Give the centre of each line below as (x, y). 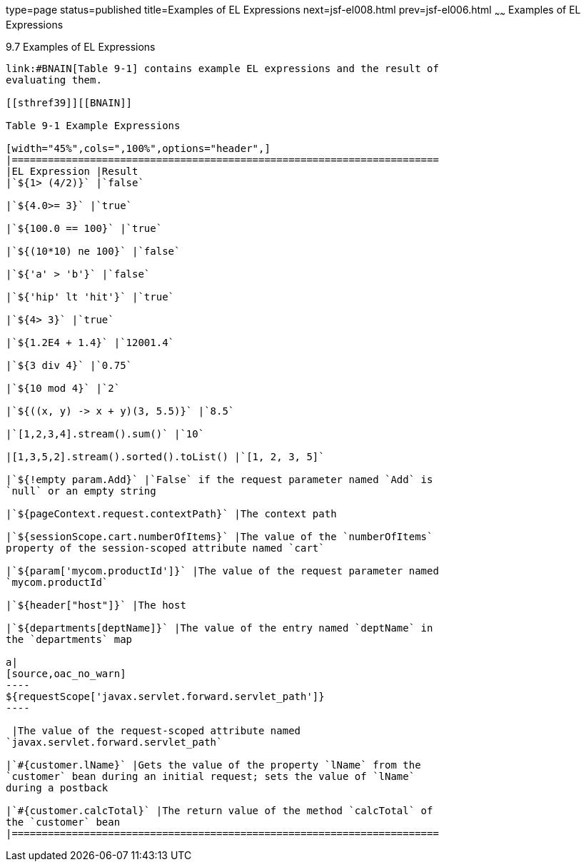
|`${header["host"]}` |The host (96, 605)
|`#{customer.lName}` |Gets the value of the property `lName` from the (213, 765)
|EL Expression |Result (72, 171)
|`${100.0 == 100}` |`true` (84, 228)
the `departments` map (69, 639)
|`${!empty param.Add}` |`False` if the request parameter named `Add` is (219, 479)
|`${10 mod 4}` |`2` (63, 388)
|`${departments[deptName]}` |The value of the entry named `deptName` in (219, 628)
